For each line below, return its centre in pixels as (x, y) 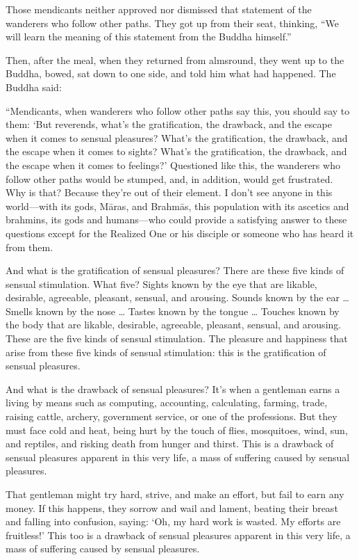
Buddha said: (34, 87)
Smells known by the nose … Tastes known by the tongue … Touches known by (173, 311)
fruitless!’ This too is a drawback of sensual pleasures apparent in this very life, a (178, 535)
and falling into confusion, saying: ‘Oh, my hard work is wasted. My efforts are (173, 521)
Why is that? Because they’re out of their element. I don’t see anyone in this (169, 192)
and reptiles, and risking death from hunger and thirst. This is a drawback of (170, 443)
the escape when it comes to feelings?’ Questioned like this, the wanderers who (173, 165)
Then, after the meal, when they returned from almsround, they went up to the (175, 59)
